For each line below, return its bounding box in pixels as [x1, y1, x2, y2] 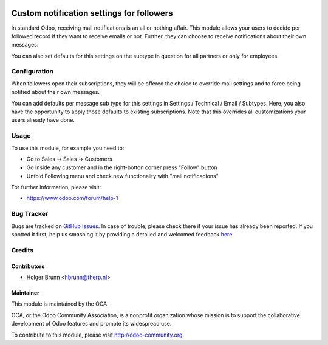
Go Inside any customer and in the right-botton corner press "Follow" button [26, 164, 218, 171]
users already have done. [11, 116, 75, 124]
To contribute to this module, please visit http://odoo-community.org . [11, 331, 185, 338]
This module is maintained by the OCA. [11, 300, 109, 307]
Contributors [11, 263, 45, 270]
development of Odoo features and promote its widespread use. [11, 320, 172, 327]
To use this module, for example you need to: [11, 144, 125, 152]
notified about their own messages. [11, 89, 100, 96]
